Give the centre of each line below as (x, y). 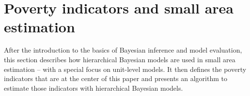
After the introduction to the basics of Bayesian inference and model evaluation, (123, 50)
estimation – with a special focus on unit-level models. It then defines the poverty (125, 69)
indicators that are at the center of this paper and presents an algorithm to (116, 78)
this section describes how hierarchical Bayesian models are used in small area (120, 59)
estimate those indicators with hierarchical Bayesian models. (94, 88)
